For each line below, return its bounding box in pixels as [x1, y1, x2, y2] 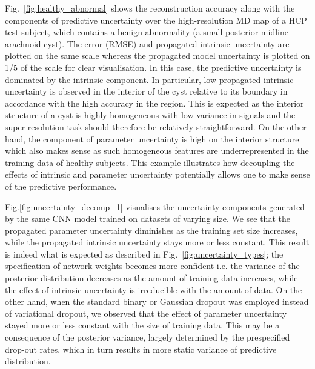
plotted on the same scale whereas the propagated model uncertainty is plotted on [5, 49, 310, 62]
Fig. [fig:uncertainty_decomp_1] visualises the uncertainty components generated [5, 200, 305, 213]
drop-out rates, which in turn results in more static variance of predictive [5, 342, 277, 355]
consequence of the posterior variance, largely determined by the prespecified [5, 331, 290, 344]
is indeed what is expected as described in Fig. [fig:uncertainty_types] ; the [5, 247, 283, 260]
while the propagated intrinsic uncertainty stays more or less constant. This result [5, 236, 310, 248]
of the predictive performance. [5, 179, 117, 192]
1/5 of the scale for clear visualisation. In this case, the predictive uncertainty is [5, 61, 302, 73]
